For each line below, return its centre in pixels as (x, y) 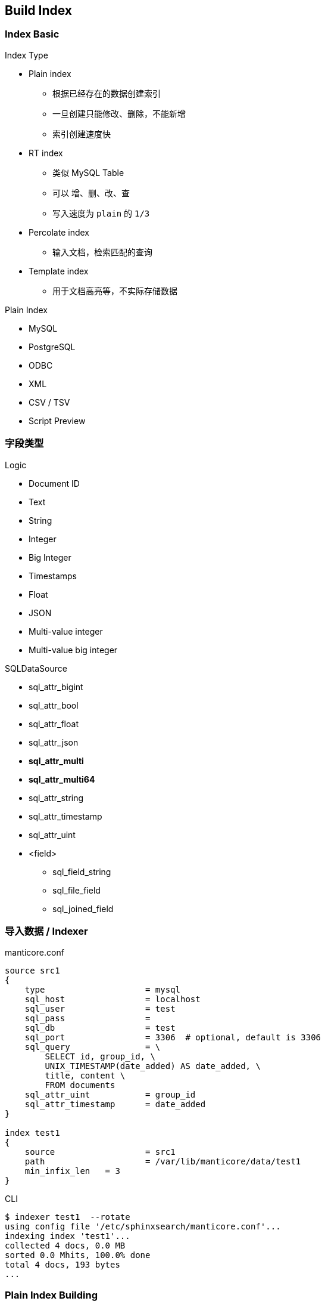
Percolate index (59, 232)
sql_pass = (87, 1019)
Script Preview (57, 421)
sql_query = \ (93, 1047)
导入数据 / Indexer (46, 931)
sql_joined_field (83, 908)
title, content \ (85, 1076)
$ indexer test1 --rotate (68, 1217)
